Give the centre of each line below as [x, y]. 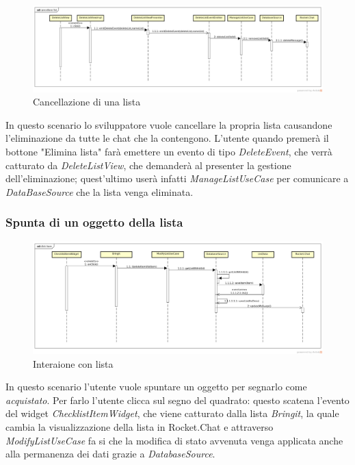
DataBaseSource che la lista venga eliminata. [100, 191]
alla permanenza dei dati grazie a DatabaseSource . [110, 454]
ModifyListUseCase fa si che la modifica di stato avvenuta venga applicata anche [174, 440]
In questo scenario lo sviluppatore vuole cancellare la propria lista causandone [169, 124]
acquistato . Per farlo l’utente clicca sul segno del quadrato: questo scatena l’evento [177, 400]
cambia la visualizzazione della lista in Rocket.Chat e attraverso [140, 427]
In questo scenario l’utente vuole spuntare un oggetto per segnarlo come [156, 387]
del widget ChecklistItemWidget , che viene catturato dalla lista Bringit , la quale [172, 413]
